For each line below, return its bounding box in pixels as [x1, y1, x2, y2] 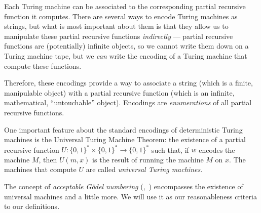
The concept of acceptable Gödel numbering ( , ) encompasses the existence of [4, 181, 243, 191]
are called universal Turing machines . [86, 164, 203, 175]
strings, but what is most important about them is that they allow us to [4, 21, 229, 31]
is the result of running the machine [92, 154, 204, 164]
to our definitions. [4, 201, 60, 211]
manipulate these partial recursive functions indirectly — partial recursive [4, 30, 233, 41]
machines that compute [4, 164, 77, 175]
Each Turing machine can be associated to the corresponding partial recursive [4, 1, 246, 11]
